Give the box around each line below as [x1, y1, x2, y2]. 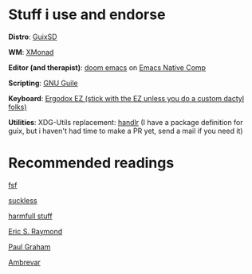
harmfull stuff [8, 211, 53, 221]
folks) [8, 102, 27, 112]
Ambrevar [8, 257, 41, 267]
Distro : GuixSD [8, 32, 57, 41]
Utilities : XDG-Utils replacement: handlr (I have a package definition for [8, 117, 243, 127]
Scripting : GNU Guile [8, 78, 78, 88]
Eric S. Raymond [8, 226, 63, 236]
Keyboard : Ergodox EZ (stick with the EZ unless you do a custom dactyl [8, 93, 245, 103]
